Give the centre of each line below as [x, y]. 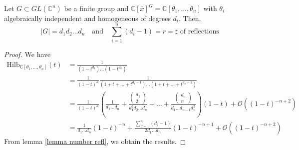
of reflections [199, 32]
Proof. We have [27, 54]
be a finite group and [96, 8]
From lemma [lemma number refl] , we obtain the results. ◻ [95, 141]
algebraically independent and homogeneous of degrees [87, 18]
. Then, [190, 18]
